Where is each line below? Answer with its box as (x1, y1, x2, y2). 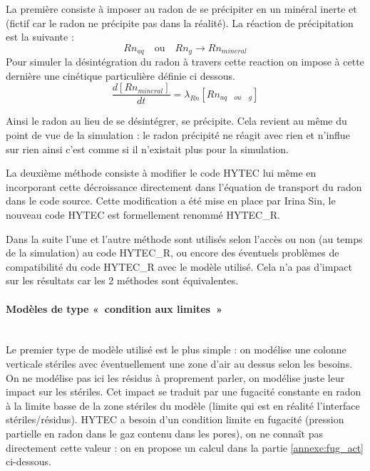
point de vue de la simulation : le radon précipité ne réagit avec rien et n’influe (6, 128, 350, 143)
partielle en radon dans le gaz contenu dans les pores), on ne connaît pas (6, 425, 323, 440)
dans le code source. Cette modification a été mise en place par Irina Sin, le (6, 193, 336, 208)
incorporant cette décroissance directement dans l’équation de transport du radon (6, 179, 362, 194)
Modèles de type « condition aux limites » (6, 301, 222, 316)
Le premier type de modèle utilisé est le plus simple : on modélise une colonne (6, 342, 346, 357)
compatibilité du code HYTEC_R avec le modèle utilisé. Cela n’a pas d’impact (6, 259, 352, 274)
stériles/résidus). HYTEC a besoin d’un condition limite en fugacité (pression (6, 412, 344, 427)
